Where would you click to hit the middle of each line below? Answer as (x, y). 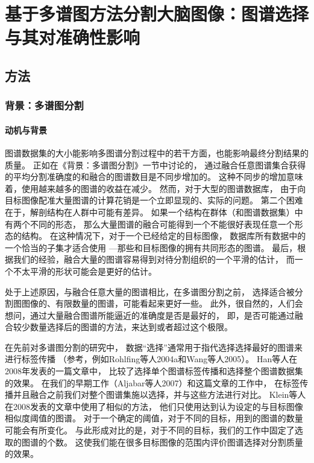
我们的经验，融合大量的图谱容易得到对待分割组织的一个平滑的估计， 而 (154, 259)
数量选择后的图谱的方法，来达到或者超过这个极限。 (131, 327)
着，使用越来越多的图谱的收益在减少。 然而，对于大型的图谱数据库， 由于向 (155, 188)
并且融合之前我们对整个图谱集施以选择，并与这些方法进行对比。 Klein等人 (159, 394)
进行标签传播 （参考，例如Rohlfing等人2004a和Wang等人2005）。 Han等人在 (151, 359)
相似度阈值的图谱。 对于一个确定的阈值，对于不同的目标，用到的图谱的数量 (154, 418)
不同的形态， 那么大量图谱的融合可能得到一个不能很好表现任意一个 (162, 224)
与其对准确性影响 (73, 37)
